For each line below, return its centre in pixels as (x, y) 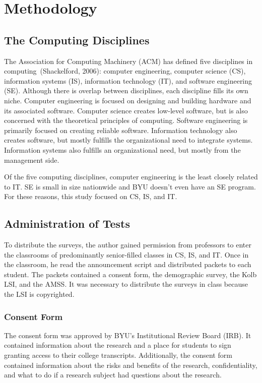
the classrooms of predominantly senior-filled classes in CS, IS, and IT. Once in (126, 254)
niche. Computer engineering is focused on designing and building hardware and (128, 100)
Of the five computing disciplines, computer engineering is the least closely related (131, 177)
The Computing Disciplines (77, 40)
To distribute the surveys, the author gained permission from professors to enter (128, 245)
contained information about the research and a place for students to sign (118, 345)
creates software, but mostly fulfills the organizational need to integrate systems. (128, 140)
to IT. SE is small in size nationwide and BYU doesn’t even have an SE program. (130, 186)
